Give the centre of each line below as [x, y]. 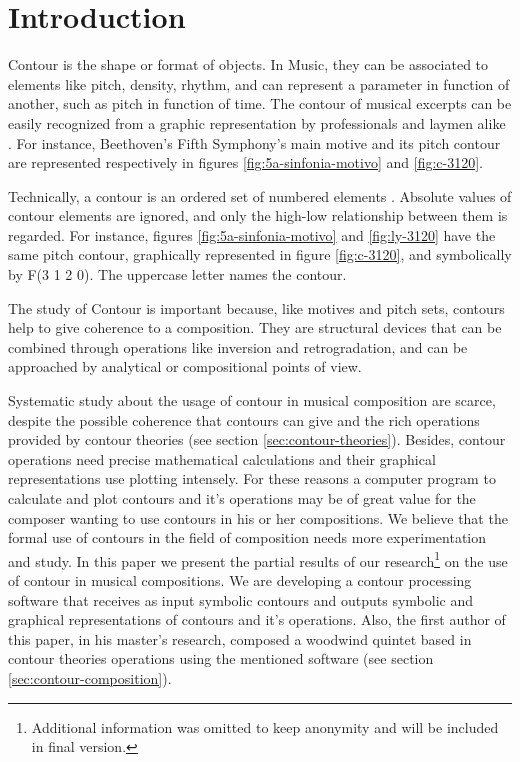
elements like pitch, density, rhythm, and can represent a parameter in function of [259, 83]
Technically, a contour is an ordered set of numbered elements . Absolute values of [260, 195]
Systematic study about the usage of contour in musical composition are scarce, [252, 400]
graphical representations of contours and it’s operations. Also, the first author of [257, 619]
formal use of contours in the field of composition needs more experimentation [247, 537]
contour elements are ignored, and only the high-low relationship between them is [258, 215]
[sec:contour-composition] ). [90, 678]
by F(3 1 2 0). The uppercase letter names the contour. [177, 274]
